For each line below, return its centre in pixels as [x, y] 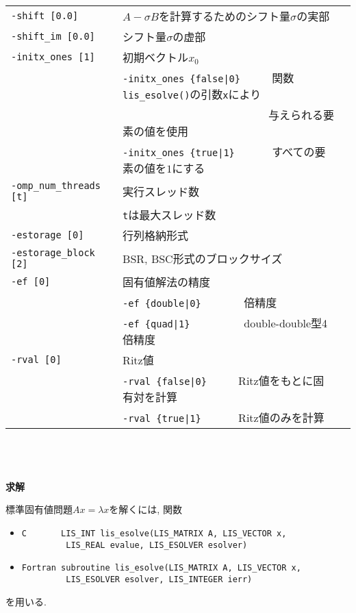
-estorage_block [53, 253]
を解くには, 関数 [145, 509]
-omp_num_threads [56, 186]
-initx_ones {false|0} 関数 [208, 78]
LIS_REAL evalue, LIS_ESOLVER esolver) [157, 545]
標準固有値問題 [39, 509]
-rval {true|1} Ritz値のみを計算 [224, 417]
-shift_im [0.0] [53, 36]
